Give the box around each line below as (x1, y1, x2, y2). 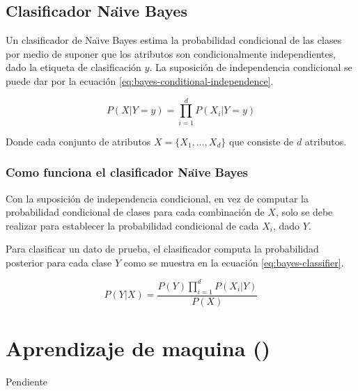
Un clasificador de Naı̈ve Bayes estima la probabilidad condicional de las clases (6, 33, 342, 47)
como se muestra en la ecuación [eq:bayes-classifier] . (123, 255, 344, 269)
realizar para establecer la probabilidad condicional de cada (6, 218, 259, 232)
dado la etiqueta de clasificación (6, 60, 141, 74)
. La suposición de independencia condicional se (149, 60, 352, 74)
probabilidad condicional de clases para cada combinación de (6, 205, 265, 219)
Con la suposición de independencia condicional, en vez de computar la (6, 191, 309, 205)
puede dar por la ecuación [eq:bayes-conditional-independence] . (6, 73, 274, 88)
